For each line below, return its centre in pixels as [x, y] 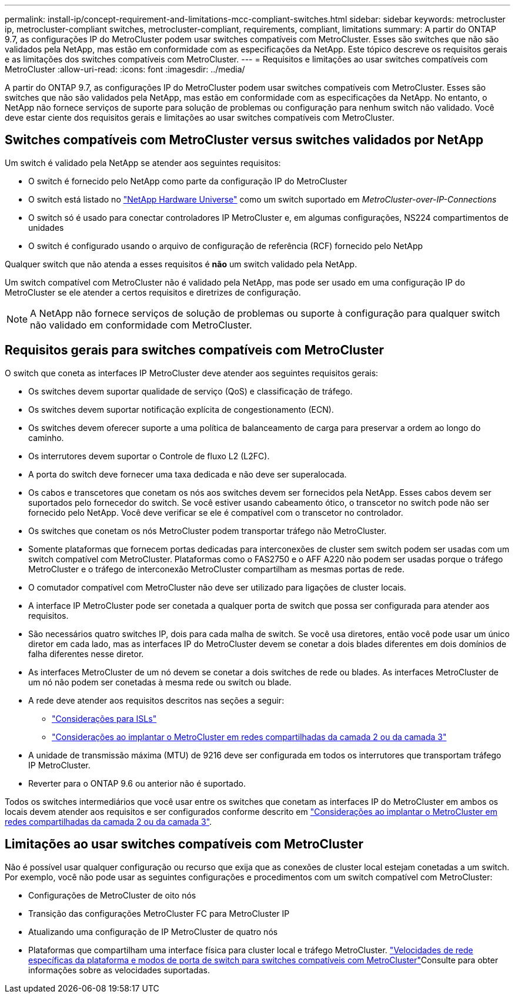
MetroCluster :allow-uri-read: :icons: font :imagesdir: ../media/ [125, 69]
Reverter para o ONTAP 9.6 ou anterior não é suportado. [137, 783]
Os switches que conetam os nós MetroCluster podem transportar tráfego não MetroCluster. [208, 531]
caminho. [46, 437]
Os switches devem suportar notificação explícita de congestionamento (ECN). [181, 409]
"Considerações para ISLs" [104, 718]
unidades [46, 227]
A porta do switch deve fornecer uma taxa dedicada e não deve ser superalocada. [188, 474]
